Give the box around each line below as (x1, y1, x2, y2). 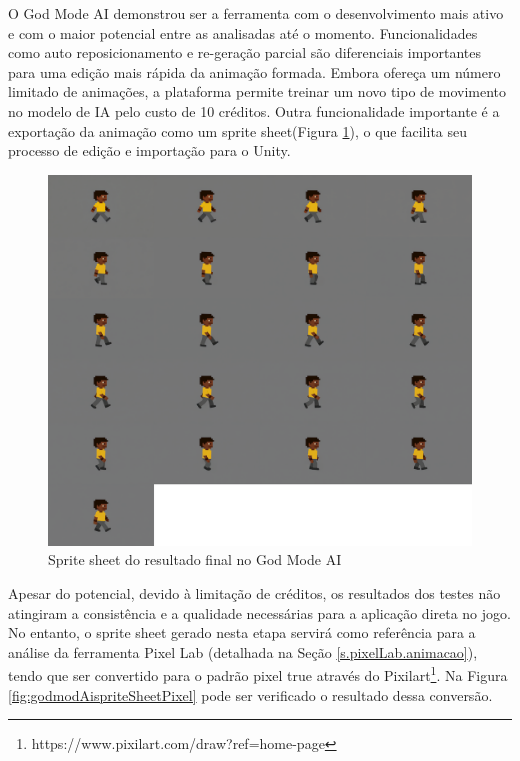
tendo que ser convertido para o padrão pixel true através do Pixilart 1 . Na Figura (8, 662, 508, 685)
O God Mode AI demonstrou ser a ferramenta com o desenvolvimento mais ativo (8, 3, 504, 23)
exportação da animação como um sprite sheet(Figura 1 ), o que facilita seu (8, 120, 468, 141)
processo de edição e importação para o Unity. (8, 140, 291, 161)
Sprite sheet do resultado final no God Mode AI (48, 549, 342, 570)
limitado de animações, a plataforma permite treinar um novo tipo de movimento (8, 81, 507, 102)
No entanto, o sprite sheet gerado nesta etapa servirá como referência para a (8, 622, 476, 643)
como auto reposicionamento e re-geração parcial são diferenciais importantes (8, 42, 482, 63)
